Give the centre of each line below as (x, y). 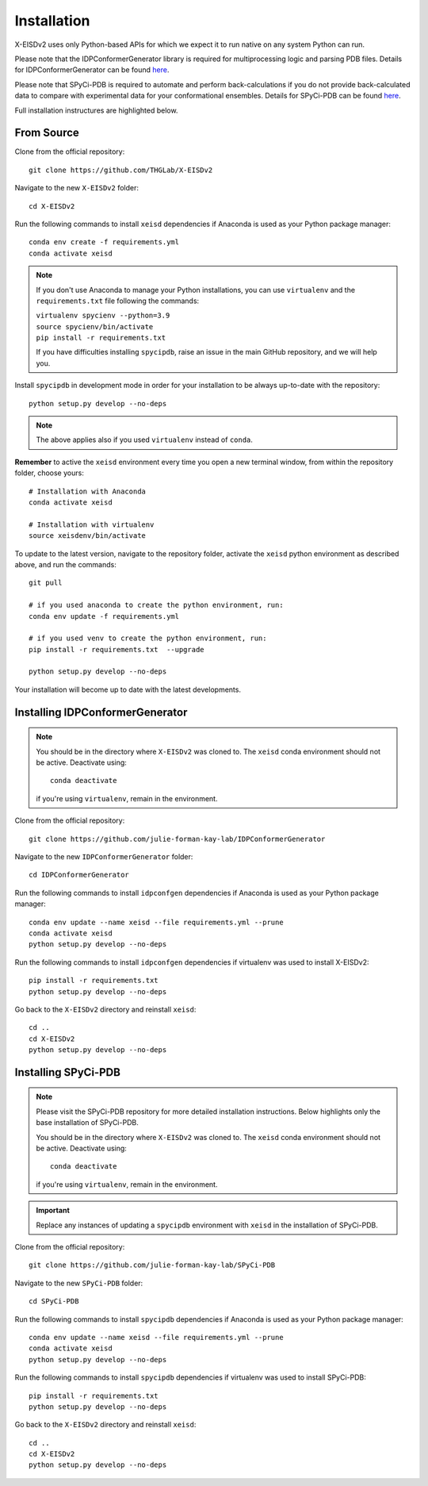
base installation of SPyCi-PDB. (87, 1123)
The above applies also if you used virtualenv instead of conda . (145, 440)
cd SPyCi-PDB (54, 1302)
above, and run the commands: (65, 564)
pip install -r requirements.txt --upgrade (117, 649)
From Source (47, 133)
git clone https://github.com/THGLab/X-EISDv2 (121, 170)
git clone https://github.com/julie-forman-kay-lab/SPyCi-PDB (152, 1265)
